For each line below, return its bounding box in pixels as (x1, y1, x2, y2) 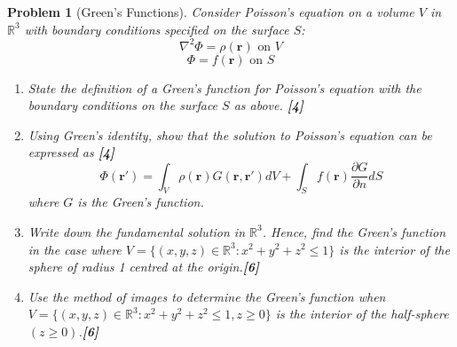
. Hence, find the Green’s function (262, 222, 446, 241)
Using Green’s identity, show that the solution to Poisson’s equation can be (28, 125, 432, 144)
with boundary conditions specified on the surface (24, 20, 289, 38)
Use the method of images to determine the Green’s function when (28, 287, 386, 305)
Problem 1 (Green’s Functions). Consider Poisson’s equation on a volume (7, 3, 414, 20)
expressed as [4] (28, 143, 115, 162)
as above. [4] (233, 96, 304, 114)
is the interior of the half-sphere (275, 304, 449, 323)
